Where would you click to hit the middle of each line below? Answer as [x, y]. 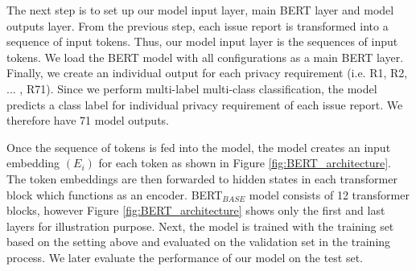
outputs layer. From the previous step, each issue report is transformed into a [198, 25]
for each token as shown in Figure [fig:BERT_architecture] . [245, 163]
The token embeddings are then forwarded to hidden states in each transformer [202, 178]
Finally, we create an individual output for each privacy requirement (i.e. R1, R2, [207, 73]
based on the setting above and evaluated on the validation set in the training [199, 242]
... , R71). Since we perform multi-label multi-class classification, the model [192, 88]
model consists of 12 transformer [329, 194]
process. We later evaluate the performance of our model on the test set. [185, 257]
